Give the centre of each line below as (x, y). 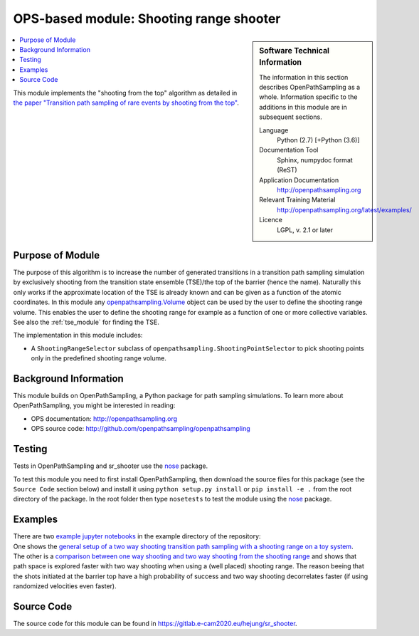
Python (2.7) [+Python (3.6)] (318, 140)
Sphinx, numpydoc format (315, 160)
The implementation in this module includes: (78, 335)
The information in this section (304, 77)
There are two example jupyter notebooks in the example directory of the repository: (137, 536)
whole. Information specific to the (308, 97)
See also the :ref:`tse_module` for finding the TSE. (86, 322)
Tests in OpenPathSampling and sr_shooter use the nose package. (111, 466)
